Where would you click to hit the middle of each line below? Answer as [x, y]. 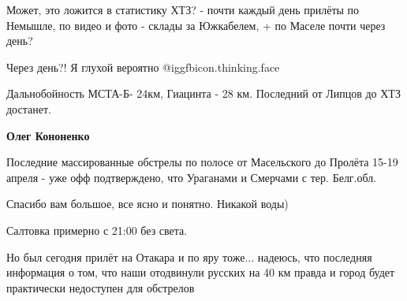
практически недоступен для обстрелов [101, 287]
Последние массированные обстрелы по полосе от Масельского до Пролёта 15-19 [202, 162]
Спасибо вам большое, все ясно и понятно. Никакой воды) [147, 204]
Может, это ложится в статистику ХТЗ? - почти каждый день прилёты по [183, 9]
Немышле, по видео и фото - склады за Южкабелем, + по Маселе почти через [196, 25]
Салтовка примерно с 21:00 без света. [97, 230]
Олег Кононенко [48, 135]
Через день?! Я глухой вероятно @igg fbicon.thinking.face [143, 67]
